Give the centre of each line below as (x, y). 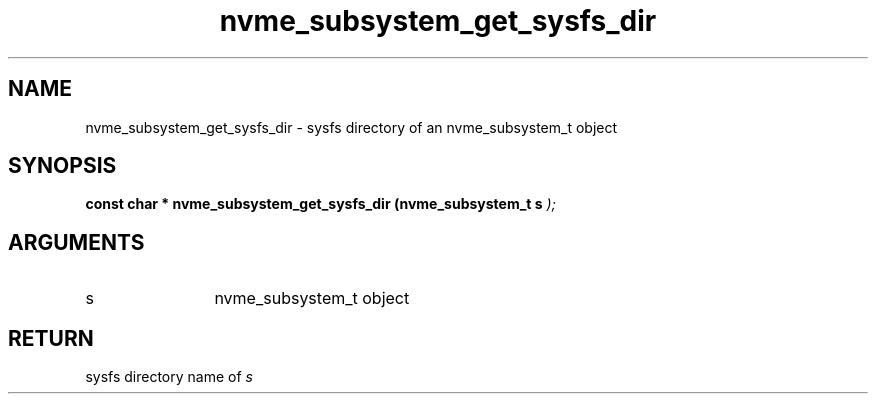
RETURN (51, 338)
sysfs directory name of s (169, 377)
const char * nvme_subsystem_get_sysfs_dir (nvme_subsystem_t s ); (320, 204)
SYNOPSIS (62, 166)
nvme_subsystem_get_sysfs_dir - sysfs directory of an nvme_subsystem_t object (351, 127)
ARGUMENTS (76, 242)
